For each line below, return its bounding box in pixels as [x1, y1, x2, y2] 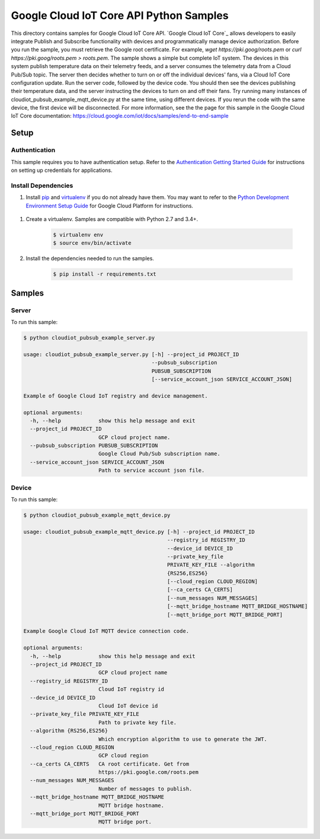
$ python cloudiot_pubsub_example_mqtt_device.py [23, 511, 171, 518]
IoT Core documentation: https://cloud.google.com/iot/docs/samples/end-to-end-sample [11, 113, 229, 120]
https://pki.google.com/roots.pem [98, 769, 199, 776]
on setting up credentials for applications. [11, 166, 113, 174]
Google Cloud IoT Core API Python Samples [11, 9, 229, 22]
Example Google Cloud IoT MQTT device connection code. [23, 628, 190, 635]
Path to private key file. [98, 719, 177, 726]
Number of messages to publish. [98, 785, 193, 792]
